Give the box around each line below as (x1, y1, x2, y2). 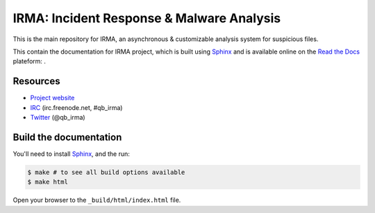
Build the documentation (12, 131, 122, 143)
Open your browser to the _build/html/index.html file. (12, 196, 181, 205)
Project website (30, 94, 75, 102)
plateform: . (12, 57, 47, 65)
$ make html (27, 178, 69, 186)
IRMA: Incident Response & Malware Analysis (12, 10, 281, 26)
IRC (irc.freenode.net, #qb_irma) (30, 103, 123, 111)
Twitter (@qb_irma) (30, 113, 86, 122)
